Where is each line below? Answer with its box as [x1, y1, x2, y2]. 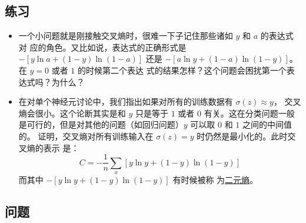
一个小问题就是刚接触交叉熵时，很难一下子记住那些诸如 [18, 29, 233, 42]
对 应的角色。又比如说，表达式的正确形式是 [18, 41, 187, 53]
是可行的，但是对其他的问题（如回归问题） [18, 118, 184, 131]
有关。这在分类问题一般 [204, 106, 295, 119]
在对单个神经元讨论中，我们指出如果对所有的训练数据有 [18, 95, 233, 108]
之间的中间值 [242, 118, 292, 131]
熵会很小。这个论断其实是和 [18, 106, 126, 119]
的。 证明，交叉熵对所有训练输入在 [18, 129, 154, 142]
